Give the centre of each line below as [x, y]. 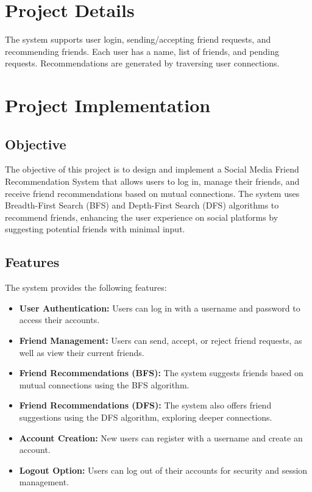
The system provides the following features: [86, 287]
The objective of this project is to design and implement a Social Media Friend [152, 169]
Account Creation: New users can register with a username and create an [161, 437]
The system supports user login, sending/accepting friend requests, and [138, 39]
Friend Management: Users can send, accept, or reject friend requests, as [161, 340]
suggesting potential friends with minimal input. [95, 229]
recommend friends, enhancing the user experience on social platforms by [142, 217]
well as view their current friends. [82, 352]
